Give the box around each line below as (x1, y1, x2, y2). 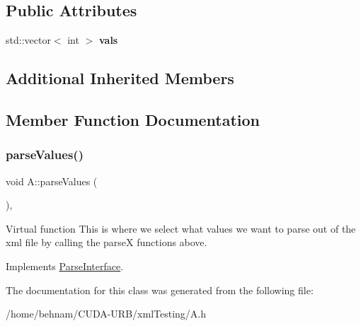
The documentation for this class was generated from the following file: (6, 282, 314, 297)
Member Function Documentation (6, 108, 260, 130)
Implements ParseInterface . (6, 258, 124, 273)
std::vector (6, 33, 51, 47)
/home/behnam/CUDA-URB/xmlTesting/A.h (6, 306, 206, 321)
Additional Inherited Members (6, 67, 234, 89)
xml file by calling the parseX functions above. (6, 235, 207, 250)
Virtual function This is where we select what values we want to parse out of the (6, 221, 356, 235)
